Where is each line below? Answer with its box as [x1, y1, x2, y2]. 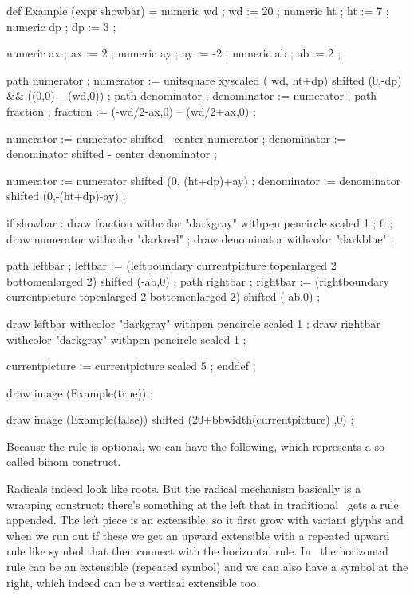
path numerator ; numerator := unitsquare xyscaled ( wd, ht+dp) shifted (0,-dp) [6, 71, 402, 88]
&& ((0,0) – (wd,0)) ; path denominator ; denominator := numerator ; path [6, 87, 377, 104]
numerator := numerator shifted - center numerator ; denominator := [6, 129, 346, 146]
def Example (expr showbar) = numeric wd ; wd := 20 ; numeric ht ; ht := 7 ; [6, 2, 389, 18]
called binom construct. [6, 453, 121, 470]
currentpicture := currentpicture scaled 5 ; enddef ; [6, 357, 256, 374]
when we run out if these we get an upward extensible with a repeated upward [6, 527, 390, 543]
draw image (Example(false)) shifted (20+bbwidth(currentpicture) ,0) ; [6, 411, 354, 428]
